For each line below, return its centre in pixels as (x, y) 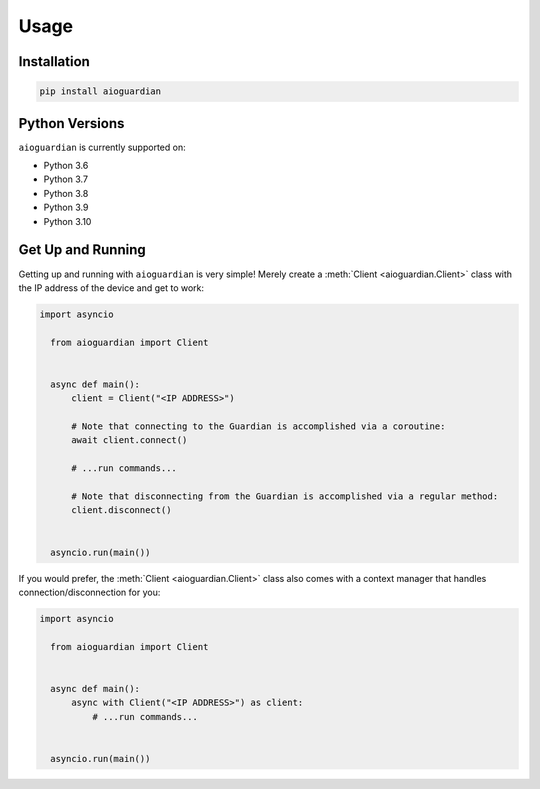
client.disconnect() (121, 510)
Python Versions (71, 123)
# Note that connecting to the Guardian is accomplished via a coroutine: (258, 426)
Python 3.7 (66, 179)
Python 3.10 (67, 221)
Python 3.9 (66, 207)
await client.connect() (129, 440)
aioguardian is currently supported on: (102, 147)
